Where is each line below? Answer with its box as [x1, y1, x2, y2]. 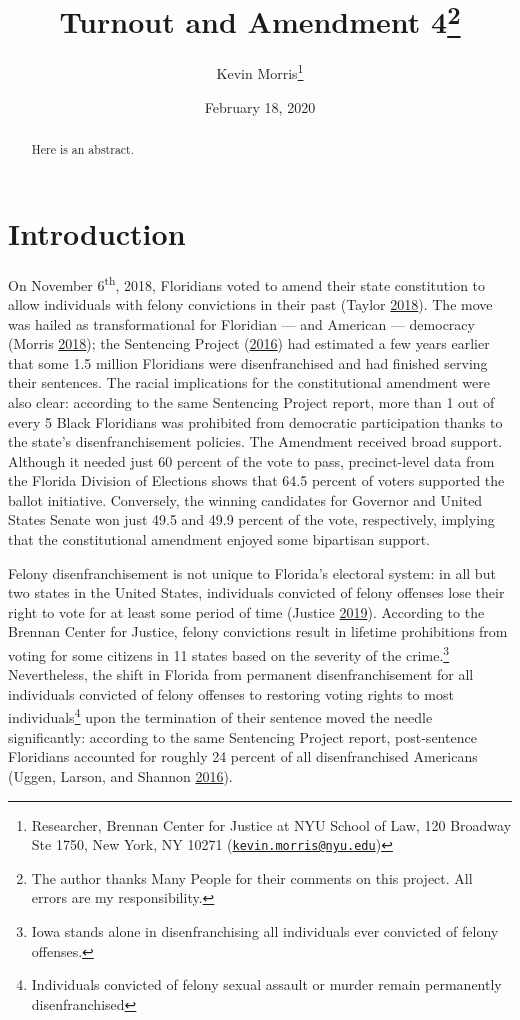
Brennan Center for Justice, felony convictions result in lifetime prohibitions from [8, 621, 508, 642]
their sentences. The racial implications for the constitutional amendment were [8, 372, 490, 393]
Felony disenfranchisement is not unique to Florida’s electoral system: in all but [8, 562, 496, 583]
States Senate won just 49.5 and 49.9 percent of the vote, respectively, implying [8, 509, 495, 530]
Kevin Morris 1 [216, 60, 304, 84]
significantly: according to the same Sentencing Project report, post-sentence [8, 726, 477, 747]
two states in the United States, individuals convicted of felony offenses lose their [8, 582, 505, 603]
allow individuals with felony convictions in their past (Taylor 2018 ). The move [8, 293, 493, 314]
